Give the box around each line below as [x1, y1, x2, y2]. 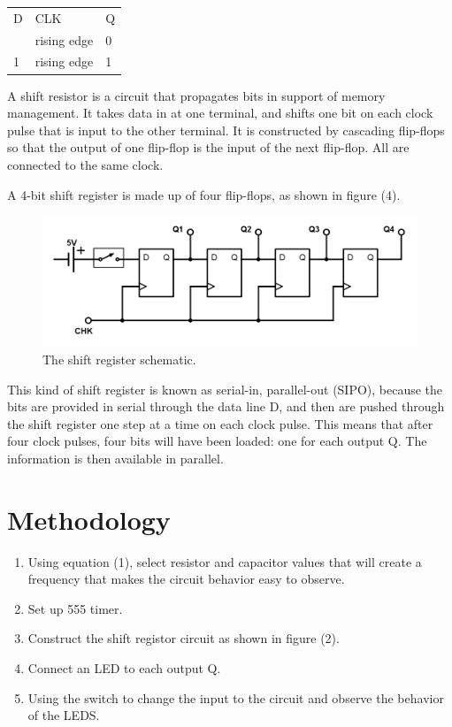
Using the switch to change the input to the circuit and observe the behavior [27, 688, 444, 707]
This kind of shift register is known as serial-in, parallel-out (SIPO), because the [7, 379, 443, 398]
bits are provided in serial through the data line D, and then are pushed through [7, 397, 445, 416]
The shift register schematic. [42, 350, 196, 368]
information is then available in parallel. [7, 448, 224, 467]
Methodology [7, 501, 171, 537]
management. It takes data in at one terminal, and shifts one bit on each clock [7, 103, 433, 122]
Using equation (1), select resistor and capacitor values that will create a [27, 552, 422, 570]
